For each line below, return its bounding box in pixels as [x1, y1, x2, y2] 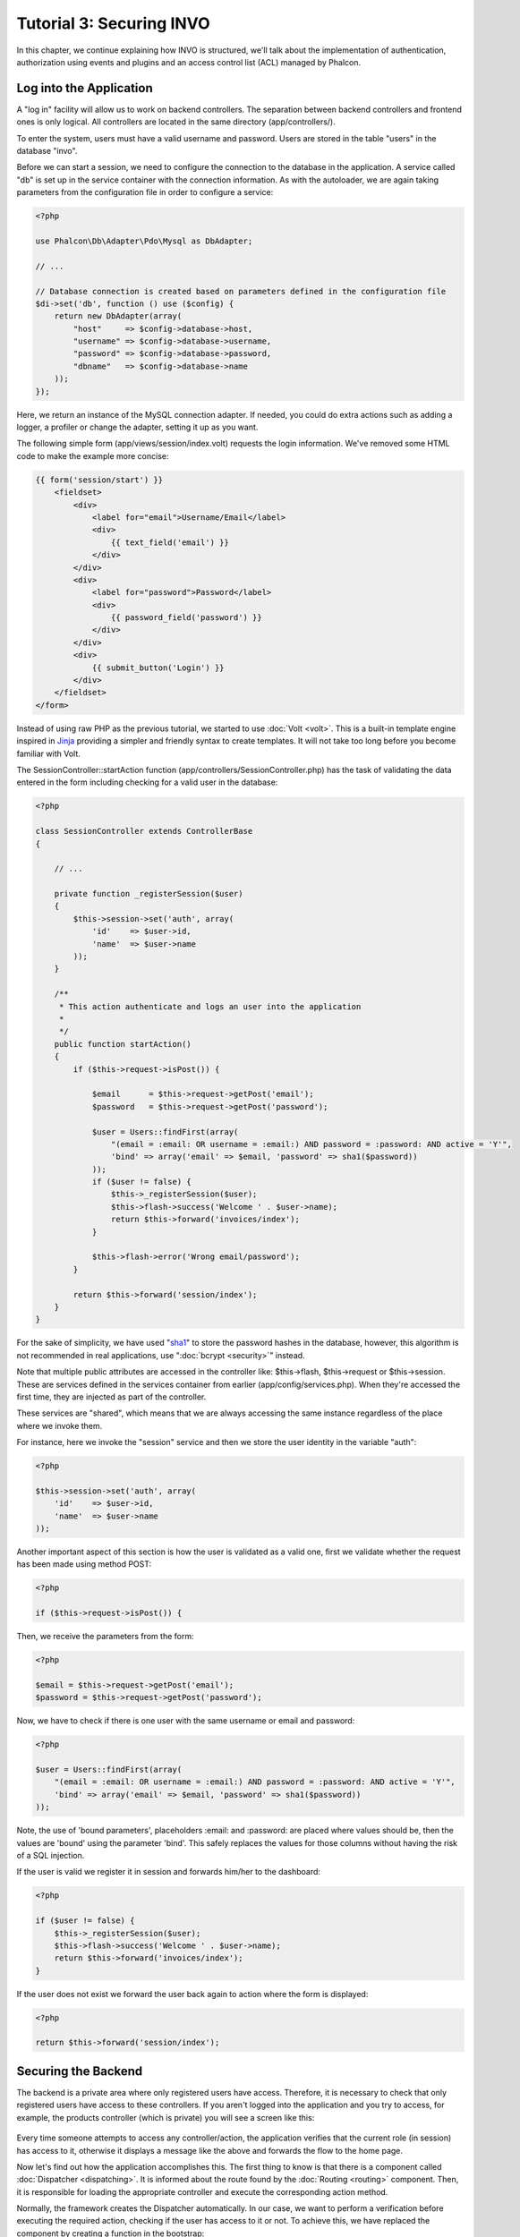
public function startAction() [54, 1039, 192, 1049]
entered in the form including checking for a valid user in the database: [16, 777, 278, 787]
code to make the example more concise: [16, 450, 169, 461]
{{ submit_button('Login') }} [91, 662, 225, 673]
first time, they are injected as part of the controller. [16, 1391, 207, 1402]
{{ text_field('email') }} [110, 537, 230, 548]
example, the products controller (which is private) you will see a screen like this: [16, 2112, 315, 2122]
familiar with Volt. [16, 748, 81, 759]
